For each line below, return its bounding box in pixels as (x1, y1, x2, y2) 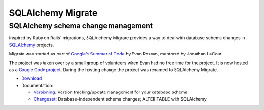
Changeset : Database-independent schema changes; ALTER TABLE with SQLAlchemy (33, 96, 207, 102)
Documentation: (21, 82, 54, 88)
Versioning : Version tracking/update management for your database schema (33, 89, 188, 95)
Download (21, 75, 42, 81)
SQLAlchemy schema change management (9, 21, 153, 30)
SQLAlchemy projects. (9, 42, 54, 48)
